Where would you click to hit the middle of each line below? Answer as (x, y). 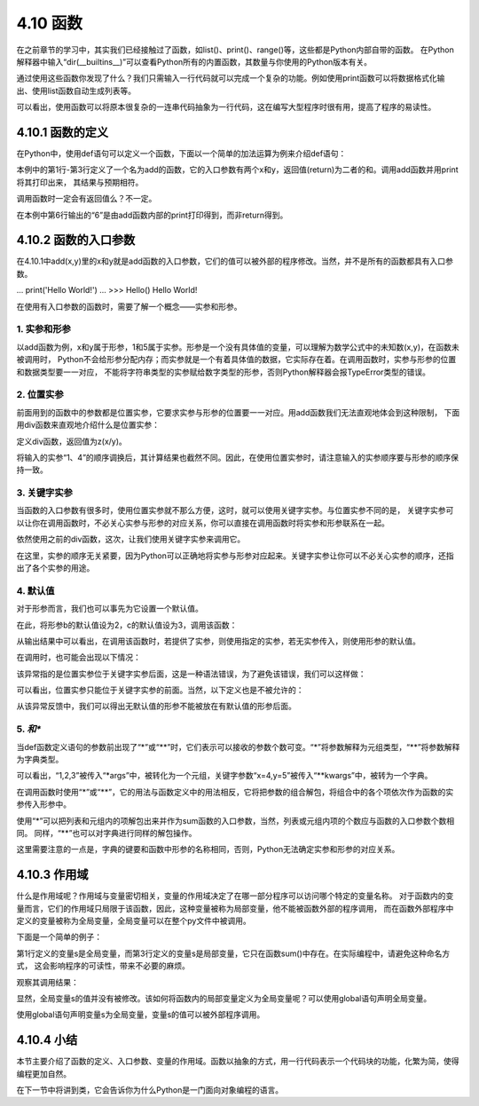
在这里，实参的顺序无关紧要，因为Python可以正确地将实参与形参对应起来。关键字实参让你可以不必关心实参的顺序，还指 (235, 556)
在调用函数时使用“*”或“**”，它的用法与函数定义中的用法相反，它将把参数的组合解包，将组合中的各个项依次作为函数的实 (235, 792)
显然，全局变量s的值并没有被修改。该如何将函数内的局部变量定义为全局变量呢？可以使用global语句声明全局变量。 (224, 998)
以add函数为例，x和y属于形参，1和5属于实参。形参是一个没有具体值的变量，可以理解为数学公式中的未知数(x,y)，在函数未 (238, 347)
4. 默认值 (35, 590)
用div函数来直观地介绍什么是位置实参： (88, 425)
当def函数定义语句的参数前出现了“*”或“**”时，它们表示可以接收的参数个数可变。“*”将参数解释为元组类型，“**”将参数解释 (238, 747)
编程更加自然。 (43, 1073)
